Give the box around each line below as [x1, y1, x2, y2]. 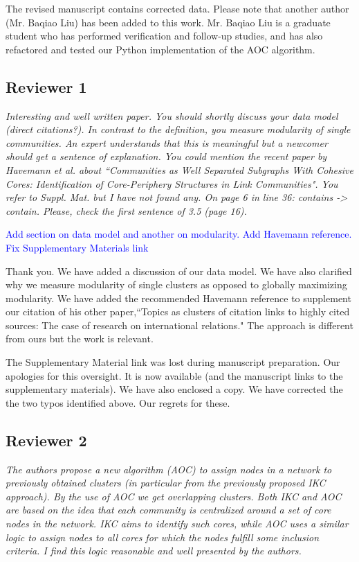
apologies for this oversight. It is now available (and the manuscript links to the [6, 368, 343, 383]
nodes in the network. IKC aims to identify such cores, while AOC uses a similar [6, 516, 349, 531]
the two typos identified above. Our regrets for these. [6, 395, 230, 410]
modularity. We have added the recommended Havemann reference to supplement [6, 290, 351, 305]
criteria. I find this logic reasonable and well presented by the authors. [6, 543, 302, 558]
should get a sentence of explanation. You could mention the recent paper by [6, 149, 327, 164]
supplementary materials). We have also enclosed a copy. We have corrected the [6, 382, 343, 396]
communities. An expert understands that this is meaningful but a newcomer [6, 135, 328, 150]
